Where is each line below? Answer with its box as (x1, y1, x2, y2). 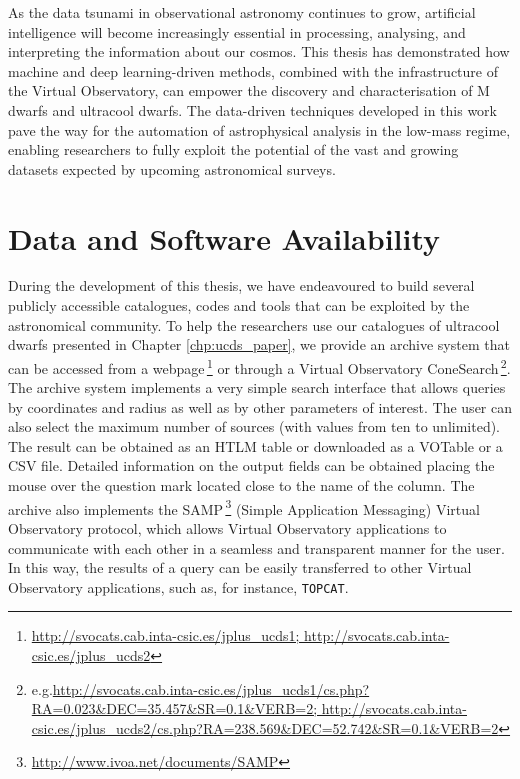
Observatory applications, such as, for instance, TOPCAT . (8, 576, 349, 597)
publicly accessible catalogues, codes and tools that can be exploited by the (8, 295, 470, 316)
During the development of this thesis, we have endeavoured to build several (8, 275, 475, 296)
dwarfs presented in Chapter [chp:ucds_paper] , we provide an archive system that (8, 334, 510, 355)
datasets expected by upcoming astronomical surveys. (8, 158, 336, 179)
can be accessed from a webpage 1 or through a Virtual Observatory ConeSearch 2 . (8, 354, 511, 378)
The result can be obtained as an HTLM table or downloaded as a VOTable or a (8, 435, 503, 456)
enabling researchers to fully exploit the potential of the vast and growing (8, 139, 459, 160)
